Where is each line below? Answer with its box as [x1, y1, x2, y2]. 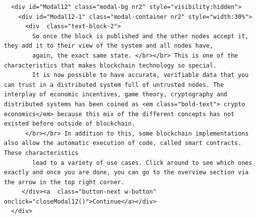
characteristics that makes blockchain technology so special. [4, 62, 217, 69]
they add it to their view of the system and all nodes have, [4, 42, 213, 50]
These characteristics [4, 149, 79, 156]
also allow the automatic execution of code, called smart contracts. [4, 140, 242, 147]
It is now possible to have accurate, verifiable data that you [32, 72, 249, 79]
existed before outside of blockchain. [4, 120, 135, 128]
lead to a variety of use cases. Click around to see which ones [32, 159, 253, 166]
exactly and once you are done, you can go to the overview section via [4, 169, 249, 176]
